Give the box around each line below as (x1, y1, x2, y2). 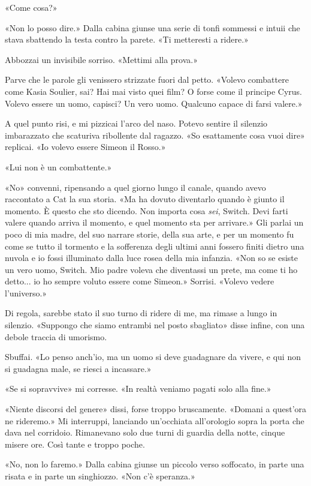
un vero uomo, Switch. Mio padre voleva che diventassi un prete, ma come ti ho (5, 263, 298, 275)
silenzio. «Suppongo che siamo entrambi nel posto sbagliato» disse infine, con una (5, 319, 305, 331)
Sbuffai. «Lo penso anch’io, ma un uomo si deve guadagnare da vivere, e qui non (5, 350, 301, 363)
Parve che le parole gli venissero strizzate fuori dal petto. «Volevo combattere (5, 73, 289, 86)
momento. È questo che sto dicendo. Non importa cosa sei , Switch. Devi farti (5, 204, 288, 217)
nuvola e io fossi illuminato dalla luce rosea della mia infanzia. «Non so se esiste (5, 251, 298, 264)
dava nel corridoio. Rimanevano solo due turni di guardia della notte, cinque (5, 426, 285, 439)
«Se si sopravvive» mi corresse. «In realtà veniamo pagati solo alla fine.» (5, 382, 271, 395)
